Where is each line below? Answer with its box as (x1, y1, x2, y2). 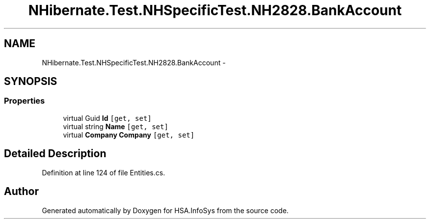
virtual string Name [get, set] (63, 122, 168, 131)
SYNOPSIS (4, 75, 57, 88)
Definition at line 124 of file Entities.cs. (42, 168, 165, 177)
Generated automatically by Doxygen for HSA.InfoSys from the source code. (42, 206, 289, 215)
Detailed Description (4, 147, 107, 160)
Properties (4, 96, 45, 106)
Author (4, 185, 39, 198)
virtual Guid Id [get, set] (63, 113, 152, 122)
